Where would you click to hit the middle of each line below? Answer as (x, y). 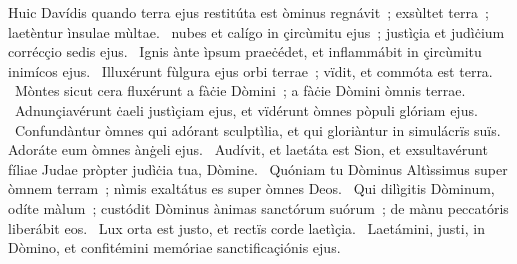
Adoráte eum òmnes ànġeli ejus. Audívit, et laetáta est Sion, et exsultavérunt (248, 149)
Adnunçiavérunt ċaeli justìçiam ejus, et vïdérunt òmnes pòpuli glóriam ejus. (246, 109)
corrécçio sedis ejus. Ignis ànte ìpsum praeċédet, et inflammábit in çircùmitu (245, 51)
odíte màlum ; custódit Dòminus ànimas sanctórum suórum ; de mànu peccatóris (258, 207)
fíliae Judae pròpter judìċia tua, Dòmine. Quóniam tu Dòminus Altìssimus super (258, 168)
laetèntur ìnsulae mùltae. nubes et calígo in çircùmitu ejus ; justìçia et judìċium (256, 31)
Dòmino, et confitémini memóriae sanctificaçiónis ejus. (174, 247)
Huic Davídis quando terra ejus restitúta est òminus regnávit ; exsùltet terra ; (248, 12)
